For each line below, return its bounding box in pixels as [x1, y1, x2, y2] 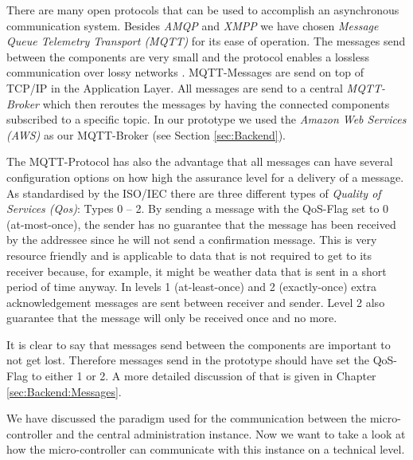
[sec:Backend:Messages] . [6, 383, 122, 399]
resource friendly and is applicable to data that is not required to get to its [6, 246, 372, 263]
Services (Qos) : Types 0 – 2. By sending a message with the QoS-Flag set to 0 [6, 200, 389, 217]
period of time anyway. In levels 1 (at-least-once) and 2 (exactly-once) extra [6, 278, 376, 295]
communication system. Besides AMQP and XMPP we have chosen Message [6, 17, 379, 33]
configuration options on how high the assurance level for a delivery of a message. [6, 168, 404, 185]
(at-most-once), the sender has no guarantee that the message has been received [6, 215, 396, 232]
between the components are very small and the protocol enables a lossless [6, 48, 369, 65]
